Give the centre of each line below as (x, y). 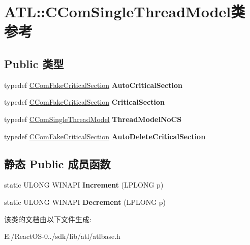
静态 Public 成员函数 (57, 163)
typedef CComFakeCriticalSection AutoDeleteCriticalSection (105, 136)
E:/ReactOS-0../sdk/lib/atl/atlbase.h (62, 236)
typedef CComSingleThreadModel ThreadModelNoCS (93, 119)
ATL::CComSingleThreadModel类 (125, 11)
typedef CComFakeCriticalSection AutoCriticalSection (93, 85)
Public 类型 (34, 63)
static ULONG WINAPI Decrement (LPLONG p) (85, 202)
